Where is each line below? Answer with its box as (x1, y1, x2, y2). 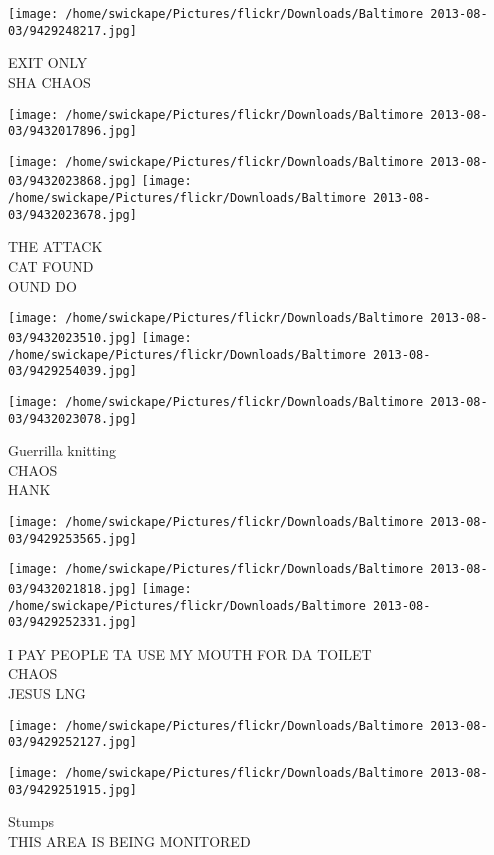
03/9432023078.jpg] (8, 411, 137, 426)
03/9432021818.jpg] (8, 581, 137, 596)
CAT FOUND (8, 256, 94, 277)
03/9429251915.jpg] (8, 782, 137, 797)
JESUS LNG (8, 683, 86, 704)
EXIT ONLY (8, 52, 88, 73)
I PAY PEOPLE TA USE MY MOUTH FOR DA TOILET (8, 643, 372, 664)
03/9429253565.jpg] (8, 531, 137, 546)
